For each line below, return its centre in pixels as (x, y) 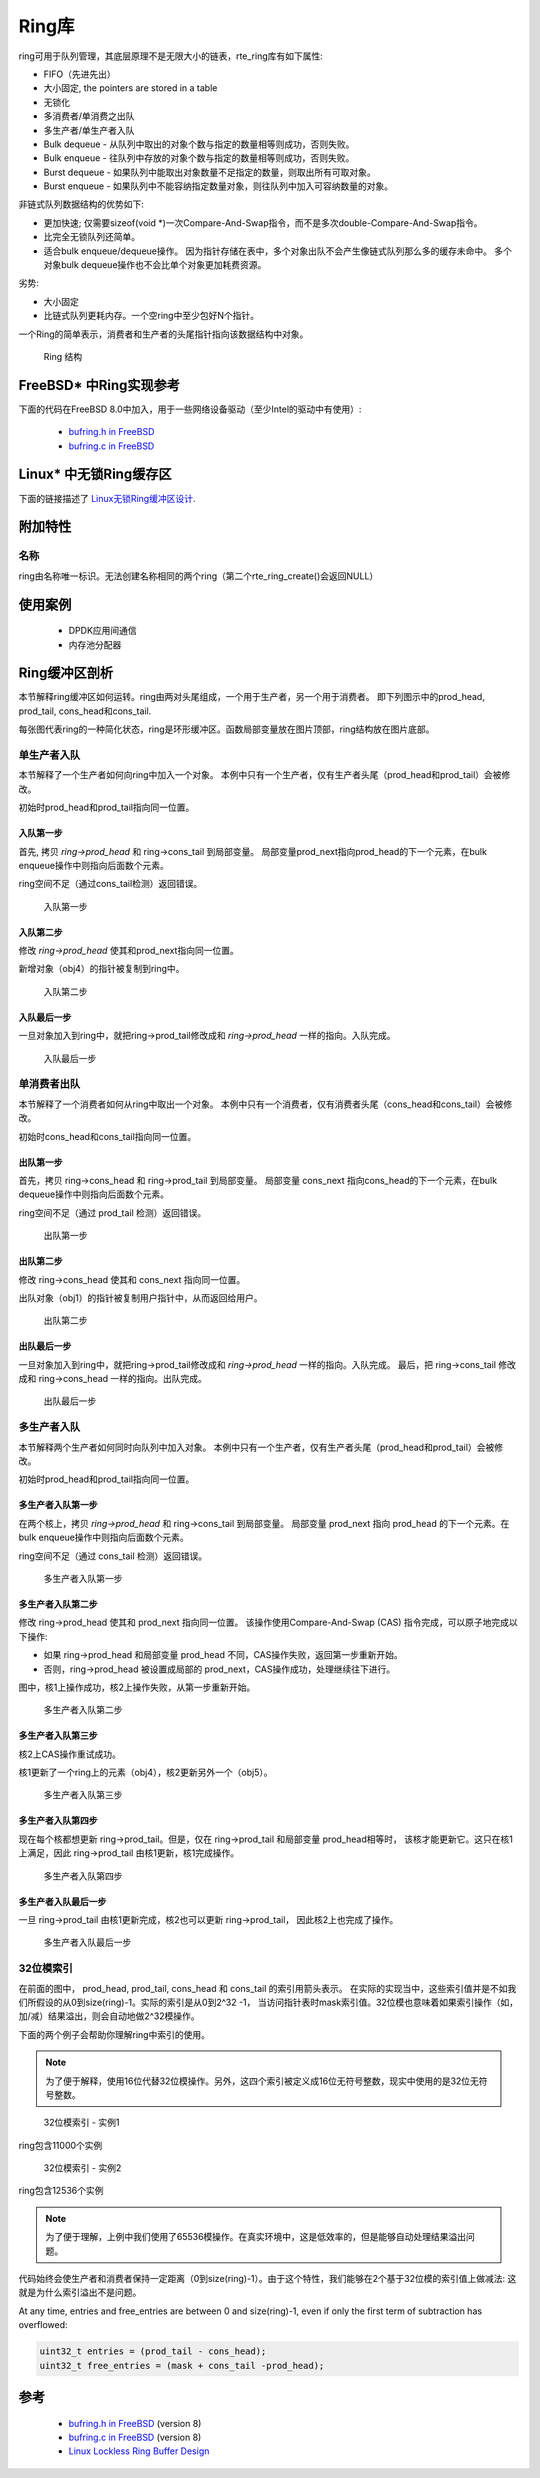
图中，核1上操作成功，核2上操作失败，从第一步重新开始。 (137, 1687)
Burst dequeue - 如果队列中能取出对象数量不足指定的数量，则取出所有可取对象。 (210, 172)
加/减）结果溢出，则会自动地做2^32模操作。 (109, 2016)
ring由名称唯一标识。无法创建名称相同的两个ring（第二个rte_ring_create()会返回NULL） (198, 576)
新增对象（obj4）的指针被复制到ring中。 (101, 969)
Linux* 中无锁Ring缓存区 (95, 474)
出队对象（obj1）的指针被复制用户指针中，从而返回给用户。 (141, 1297)
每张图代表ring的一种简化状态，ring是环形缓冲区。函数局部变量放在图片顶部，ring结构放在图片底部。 (226, 729)
